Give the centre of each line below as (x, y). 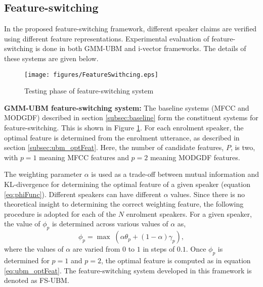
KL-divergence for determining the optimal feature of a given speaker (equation (127, 184)
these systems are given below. (51, 58)
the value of (22, 224)
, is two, (243, 147)
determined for (27, 260)
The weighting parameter (43, 174)
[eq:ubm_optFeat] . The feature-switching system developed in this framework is (128, 270)
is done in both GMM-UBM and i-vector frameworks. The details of (141, 48)
